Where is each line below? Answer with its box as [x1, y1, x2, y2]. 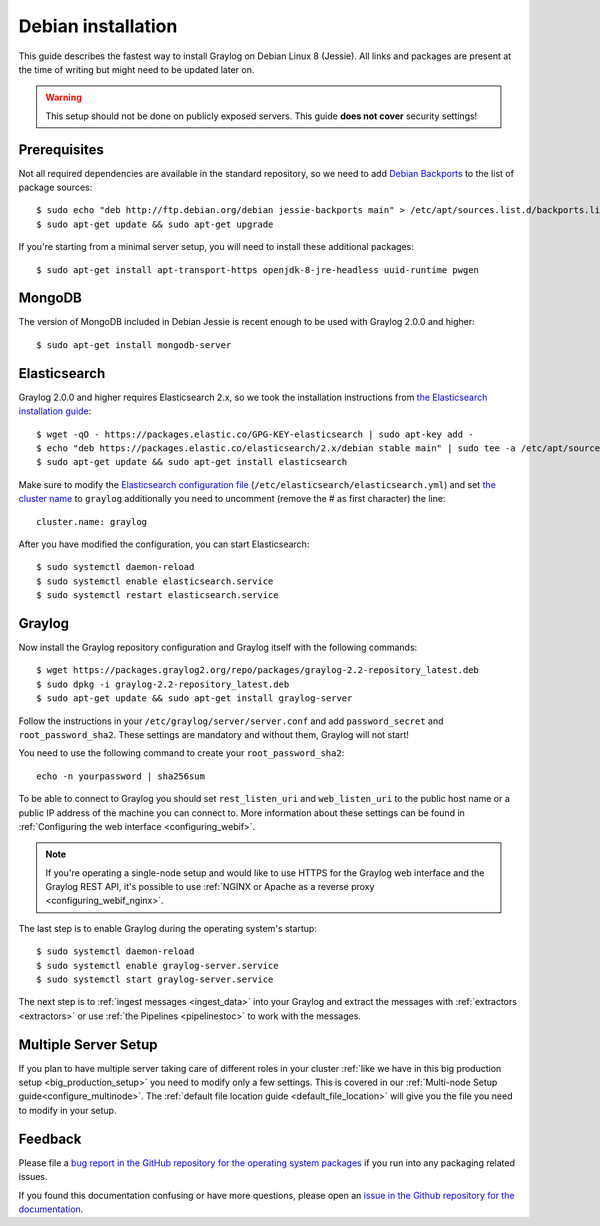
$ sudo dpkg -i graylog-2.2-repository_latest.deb [36, 678, 290, 690]
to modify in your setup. [18, 1104, 117, 1116]
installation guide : [18, 405, 92, 417]
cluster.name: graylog [36, 516, 148, 527]
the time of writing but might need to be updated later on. [18, 63, 255, 75]
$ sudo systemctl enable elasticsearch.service [36, 575, 274, 587]
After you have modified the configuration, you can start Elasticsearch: [18, 538, 310, 550]
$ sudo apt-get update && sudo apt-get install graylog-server [36, 693, 353, 704]
